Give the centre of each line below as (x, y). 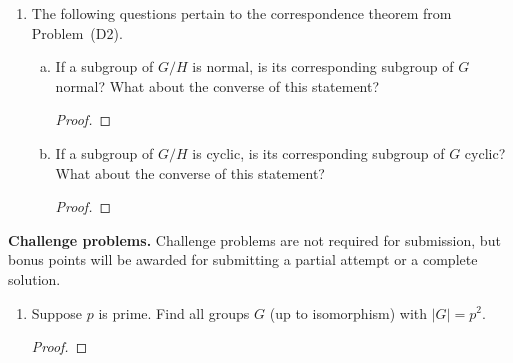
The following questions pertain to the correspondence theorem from (241, 13)
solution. (34, 278)
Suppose (57, 312)
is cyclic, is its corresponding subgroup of (318, 152)
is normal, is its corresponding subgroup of (323, 66)
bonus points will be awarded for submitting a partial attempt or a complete (243, 259)
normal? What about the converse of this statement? (217, 85)
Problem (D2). (77, 32)
